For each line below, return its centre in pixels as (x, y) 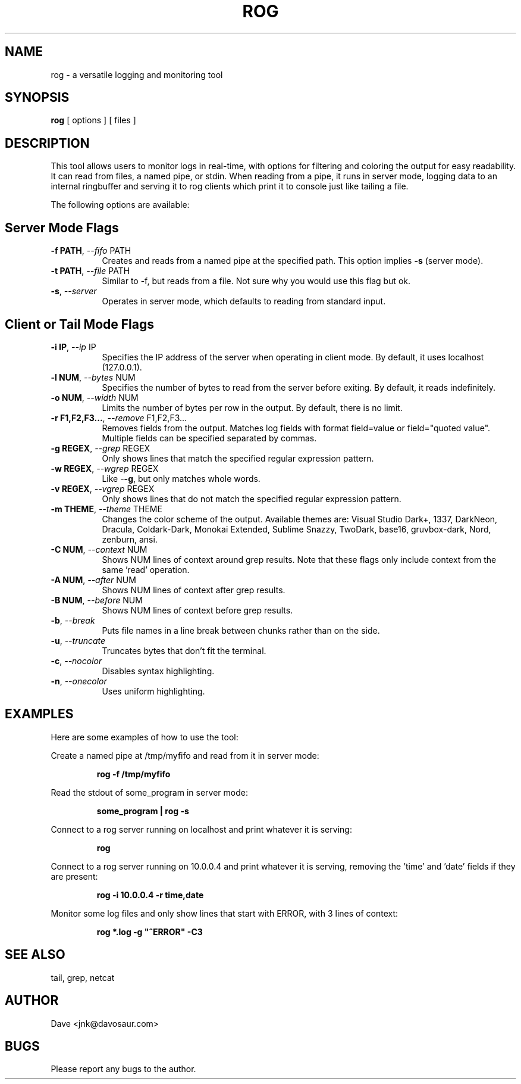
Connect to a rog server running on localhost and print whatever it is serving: (201, 829)
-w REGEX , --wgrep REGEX (105, 468)
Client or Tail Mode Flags (79, 324)
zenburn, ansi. (130, 539)
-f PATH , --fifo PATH (91, 251)
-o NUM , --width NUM (95, 397)
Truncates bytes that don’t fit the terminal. (184, 650)
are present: (74, 876)
